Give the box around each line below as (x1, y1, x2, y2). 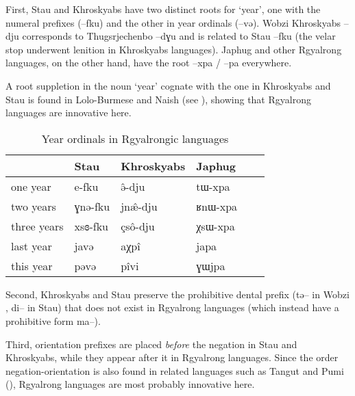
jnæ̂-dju (121, 198, 158, 214)
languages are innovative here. (5, 105, 132, 120)
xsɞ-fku (74, 217, 109, 234)
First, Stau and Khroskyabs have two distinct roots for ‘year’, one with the (5, 2, 321, 16)
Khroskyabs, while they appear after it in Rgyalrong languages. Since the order (5, 350, 339, 365)
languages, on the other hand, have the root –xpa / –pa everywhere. (5, 55, 292, 70)
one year (11, 178, 51, 194)
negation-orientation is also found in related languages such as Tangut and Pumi (5, 363, 344, 378)
